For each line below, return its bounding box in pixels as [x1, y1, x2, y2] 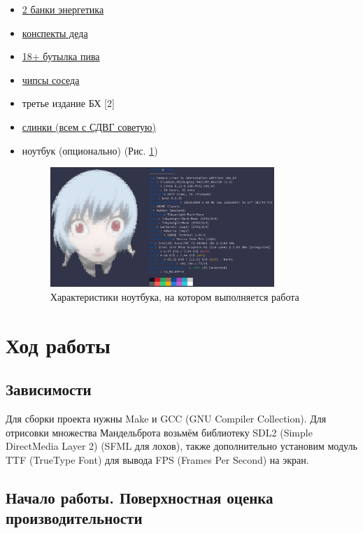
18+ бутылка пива [22, 49, 100, 64]
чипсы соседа [22, 72, 80, 87]
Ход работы [6, 330, 111, 359]
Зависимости [6, 378, 92, 400]
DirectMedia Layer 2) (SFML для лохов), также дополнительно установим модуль [6, 439, 357, 453]
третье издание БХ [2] [22, 96, 115, 111]
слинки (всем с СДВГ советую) [22, 119, 156, 134]
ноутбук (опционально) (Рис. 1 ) [22, 143, 158, 157]
